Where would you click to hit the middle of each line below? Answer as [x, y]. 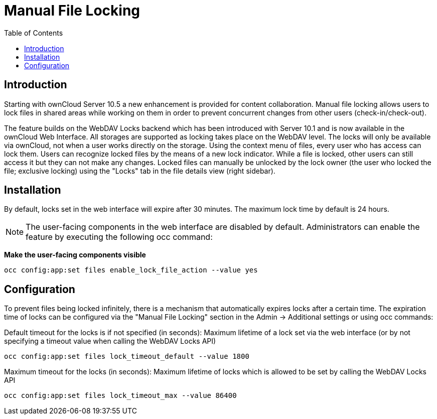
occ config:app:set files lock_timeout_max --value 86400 [120, 396]
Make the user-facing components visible [75, 255]
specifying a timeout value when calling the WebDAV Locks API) [110, 341]
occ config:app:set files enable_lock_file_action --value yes [131, 270]
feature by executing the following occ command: [119, 237]
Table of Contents [34, 33]
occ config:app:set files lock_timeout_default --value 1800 [127, 357]
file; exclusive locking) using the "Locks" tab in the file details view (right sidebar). [140, 171]
